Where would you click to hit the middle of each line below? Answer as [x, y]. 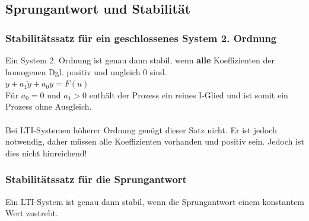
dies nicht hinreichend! [46, 153]
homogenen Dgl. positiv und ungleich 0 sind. [86, 71]
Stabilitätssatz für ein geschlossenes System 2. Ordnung [141, 38]
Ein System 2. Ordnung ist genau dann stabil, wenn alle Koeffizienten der [140, 60]
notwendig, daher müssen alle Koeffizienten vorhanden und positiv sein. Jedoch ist [155, 141]
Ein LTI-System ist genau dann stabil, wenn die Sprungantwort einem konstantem [155, 201]
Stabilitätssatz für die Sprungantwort [96, 179]
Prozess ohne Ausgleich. [49, 106]
